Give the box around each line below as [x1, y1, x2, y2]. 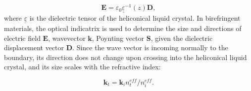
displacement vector [4, 42, 64, 53]
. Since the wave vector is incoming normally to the [72, 42, 228, 53]
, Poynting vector [92, 32, 145, 43]
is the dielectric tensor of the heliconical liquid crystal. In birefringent [29, 12, 241, 23]
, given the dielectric [151, 32, 213, 43]
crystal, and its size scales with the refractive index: [4, 61, 161, 72]
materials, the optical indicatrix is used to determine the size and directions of [4, 23, 242, 33]
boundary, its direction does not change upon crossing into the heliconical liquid [4, 52, 247, 62]
